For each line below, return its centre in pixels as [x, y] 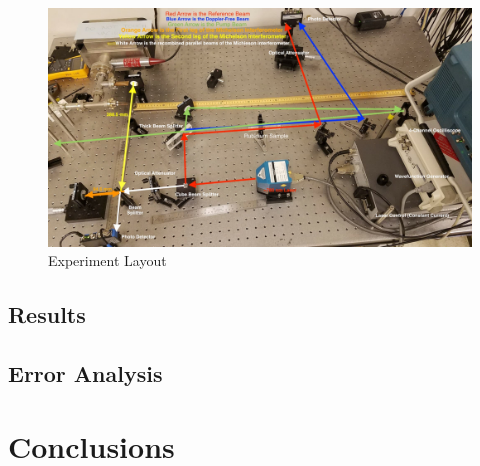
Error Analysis [85, 372]
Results [47, 314]
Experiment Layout [107, 260]
